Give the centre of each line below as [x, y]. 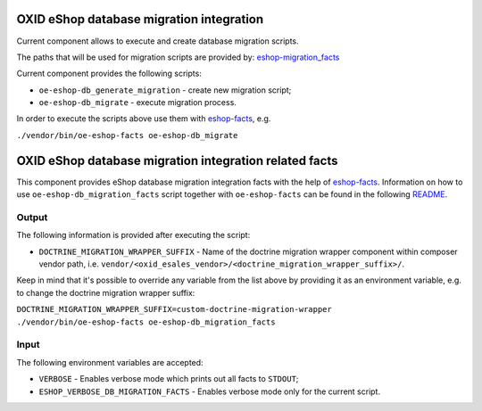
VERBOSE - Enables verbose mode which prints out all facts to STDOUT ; [169, 379]
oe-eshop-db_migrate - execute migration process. [137, 103]
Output [32, 217]
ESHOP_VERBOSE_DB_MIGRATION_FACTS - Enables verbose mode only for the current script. [210, 391]
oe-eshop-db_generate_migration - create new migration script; [165, 90]
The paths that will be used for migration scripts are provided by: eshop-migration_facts [178, 57]
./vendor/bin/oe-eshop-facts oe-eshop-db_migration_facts [146, 322]
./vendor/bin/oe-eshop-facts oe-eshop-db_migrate [127, 135]
